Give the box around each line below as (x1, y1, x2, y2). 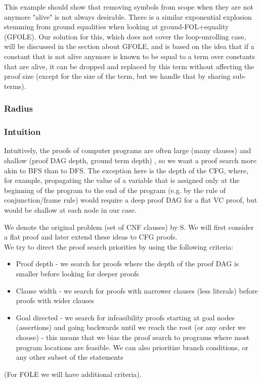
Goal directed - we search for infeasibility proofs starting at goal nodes (16, 312, 235, 322)
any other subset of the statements (16, 352, 123, 362)
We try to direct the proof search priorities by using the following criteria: (4, 241, 234, 252)
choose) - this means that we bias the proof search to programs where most (16, 331, 249, 342)
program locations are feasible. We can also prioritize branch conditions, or (16, 342, 248, 352)
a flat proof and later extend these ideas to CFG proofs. (4, 231, 178, 242)
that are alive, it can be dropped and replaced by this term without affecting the (4, 61, 254, 71)
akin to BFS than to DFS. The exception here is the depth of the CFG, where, (4, 165, 249, 175)
